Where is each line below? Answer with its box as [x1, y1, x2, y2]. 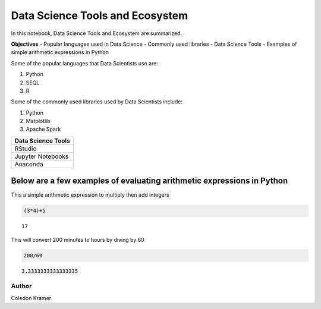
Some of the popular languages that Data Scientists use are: [11, 59, 159, 67]
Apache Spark [26, 125, 61, 133]
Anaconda [14, 160, 44, 168]
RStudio [14, 144, 37, 153]
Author [11, 282, 32, 291]
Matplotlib [26, 118, 51, 125]
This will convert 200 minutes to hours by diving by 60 [11, 236, 145, 243]
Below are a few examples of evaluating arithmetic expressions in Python [11, 176, 288, 186]
